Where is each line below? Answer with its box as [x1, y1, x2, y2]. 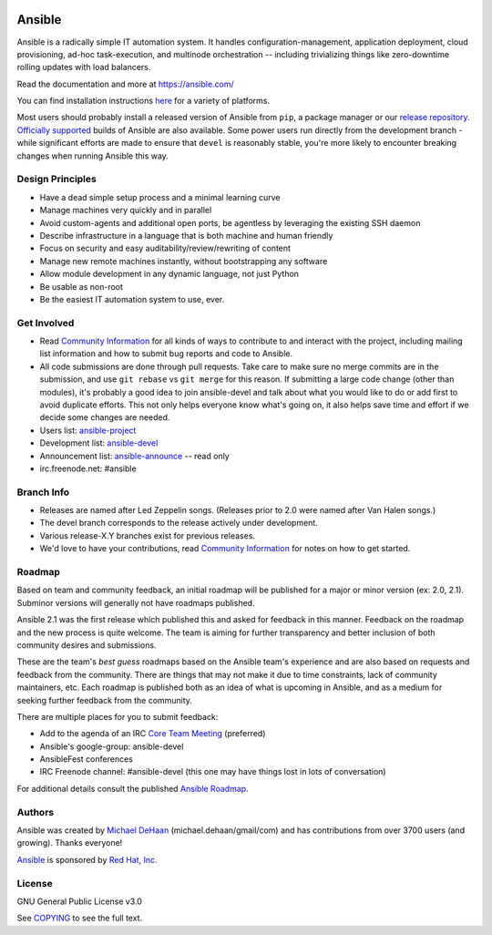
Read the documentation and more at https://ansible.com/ [16, 78, 234, 89]
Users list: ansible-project [39, 425, 137, 436]
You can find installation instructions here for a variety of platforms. [16, 96, 271, 107]
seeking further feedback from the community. [16, 694, 193, 705]
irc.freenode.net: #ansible [39, 463, 137, 474]
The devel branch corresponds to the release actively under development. [39, 518, 318, 529]
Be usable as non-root [39, 281, 123, 292]
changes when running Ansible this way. [16, 150, 169, 161]
